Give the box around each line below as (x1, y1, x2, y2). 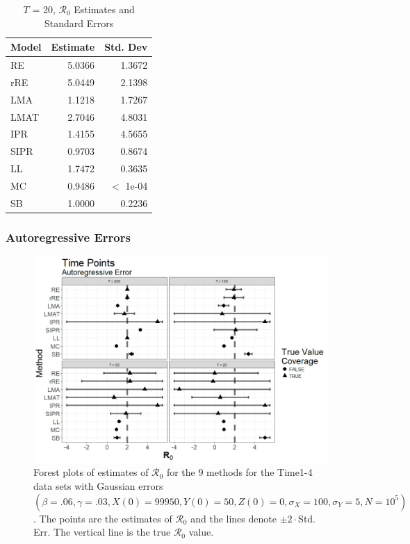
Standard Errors (44, 15, 114, 30)
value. (188, 525, 214, 539)
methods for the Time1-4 (206, 465, 313, 479)
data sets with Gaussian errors (33, 479, 163, 493)
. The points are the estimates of (33, 511, 172, 525)
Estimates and (74, 2, 135, 16)
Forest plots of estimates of (33, 465, 149, 479)
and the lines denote (190, 511, 277, 525)
